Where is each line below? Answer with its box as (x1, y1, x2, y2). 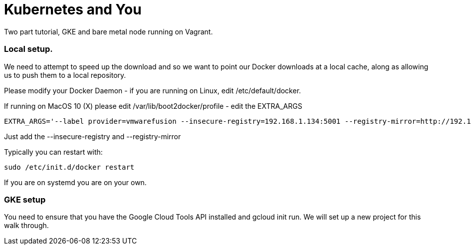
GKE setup (4, 194, 46, 205)
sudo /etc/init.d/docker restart (4, 163, 135, 171)
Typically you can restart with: (4, 147, 103, 156)
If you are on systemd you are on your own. (4, 178, 147, 187)
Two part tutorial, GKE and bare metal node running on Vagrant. (4, 27, 213, 36)
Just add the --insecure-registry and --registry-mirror (4, 132, 181, 141)
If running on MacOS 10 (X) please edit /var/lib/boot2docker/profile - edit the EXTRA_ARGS (4, 101, 302, 110)
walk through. (4, 221, 49, 230)
